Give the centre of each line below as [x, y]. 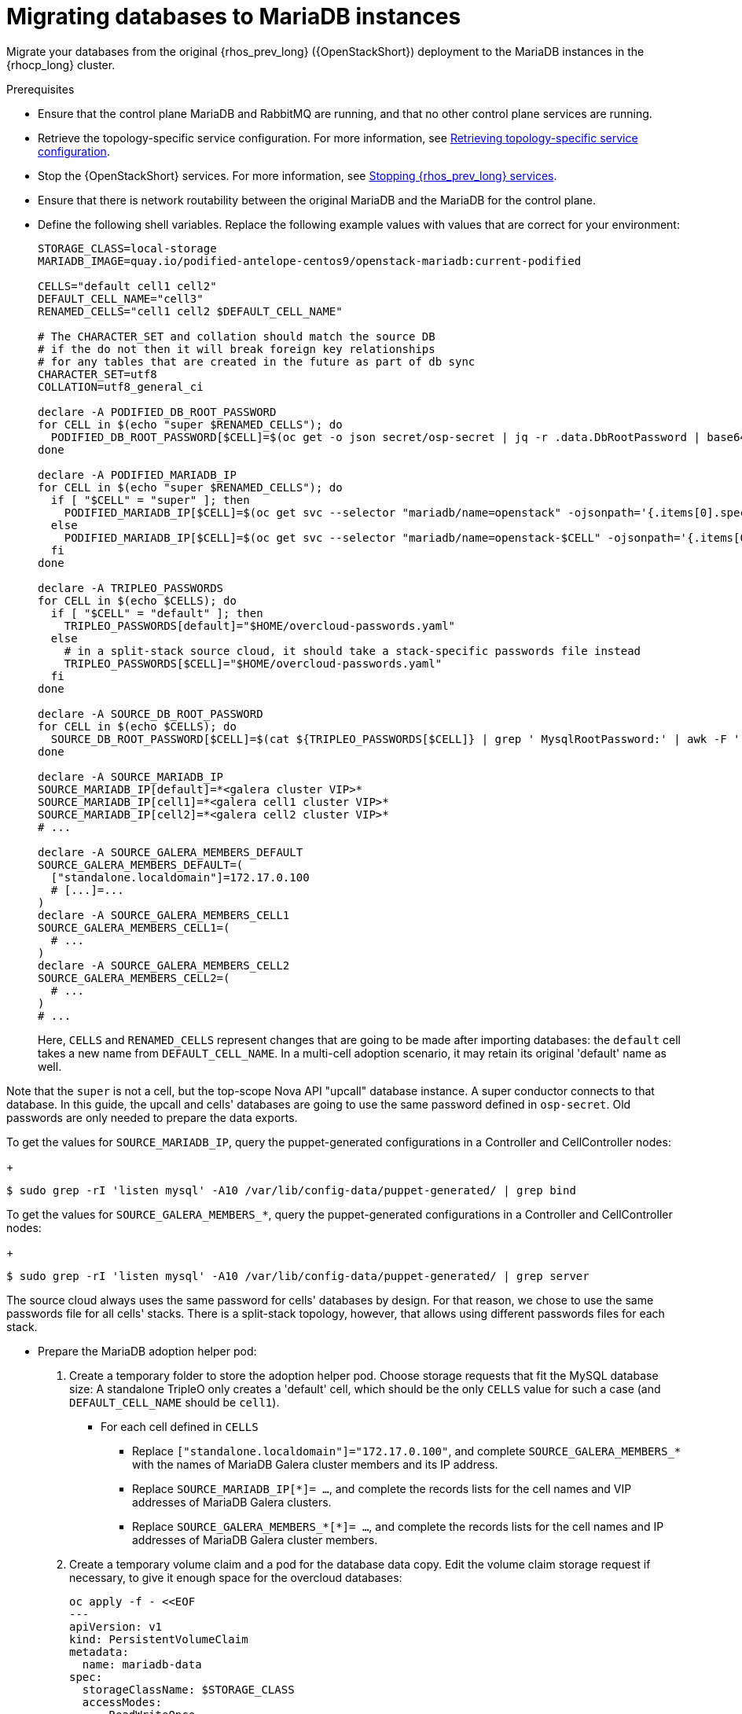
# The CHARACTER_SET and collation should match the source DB [237, 336]
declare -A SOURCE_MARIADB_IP [131, 776]
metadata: [99, 1651]
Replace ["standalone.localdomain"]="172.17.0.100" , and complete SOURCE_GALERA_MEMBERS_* [407, 1451]
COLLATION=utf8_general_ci [121, 386]
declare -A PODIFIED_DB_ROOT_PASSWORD [157, 412]
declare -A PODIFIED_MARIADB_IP [137, 474]
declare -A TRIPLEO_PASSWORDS [131, 588]
